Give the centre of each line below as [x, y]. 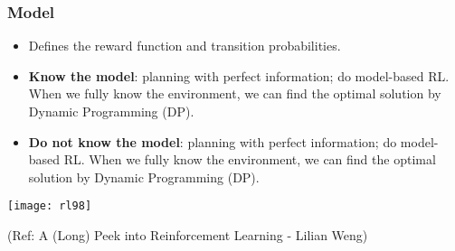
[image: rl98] [50, 206]
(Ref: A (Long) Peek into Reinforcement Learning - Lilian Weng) [188, 235]
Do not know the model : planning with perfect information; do [213, 141]
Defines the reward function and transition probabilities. [185, 46]
